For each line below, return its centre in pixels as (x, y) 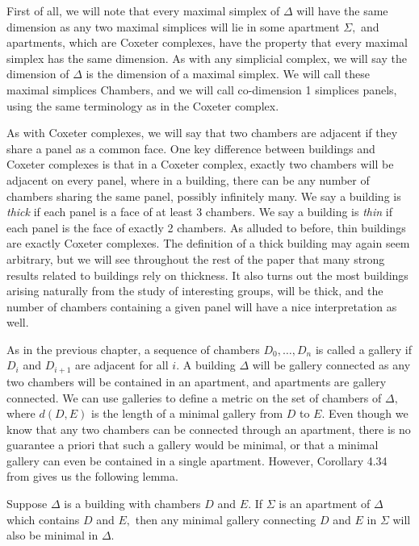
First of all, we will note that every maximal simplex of (143, 10)
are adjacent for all (122, 365)
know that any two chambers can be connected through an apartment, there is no (209, 429)
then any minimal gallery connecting (226, 519)
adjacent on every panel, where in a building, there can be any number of (188, 179)
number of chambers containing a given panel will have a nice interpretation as (202, 306)
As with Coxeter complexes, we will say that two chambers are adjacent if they (202, 133)
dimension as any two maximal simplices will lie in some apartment (173, 26)
